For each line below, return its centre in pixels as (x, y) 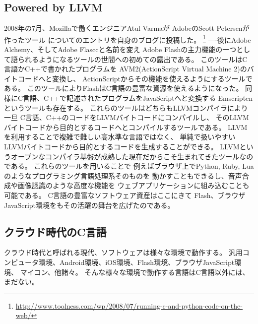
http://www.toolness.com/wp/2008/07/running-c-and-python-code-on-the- (129, 305)
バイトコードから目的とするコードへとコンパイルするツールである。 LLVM (126, 127)
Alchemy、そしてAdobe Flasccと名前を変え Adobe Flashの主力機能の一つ (120, 49)
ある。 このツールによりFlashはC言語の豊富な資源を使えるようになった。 (124, 88)
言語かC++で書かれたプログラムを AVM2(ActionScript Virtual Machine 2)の (126, 69)
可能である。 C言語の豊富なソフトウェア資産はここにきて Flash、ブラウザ (125, 195)
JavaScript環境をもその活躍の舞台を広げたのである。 (89, 205)
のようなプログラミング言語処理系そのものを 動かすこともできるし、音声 (123, 175)
